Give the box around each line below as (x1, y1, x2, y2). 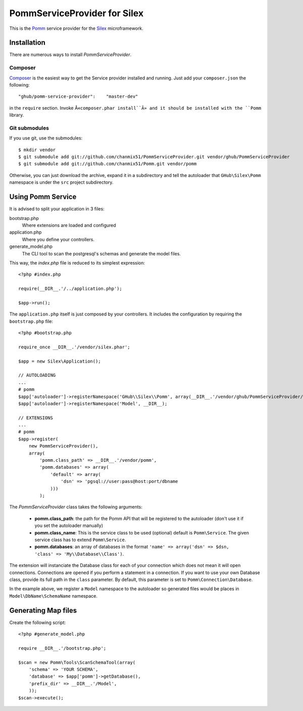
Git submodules (9, 124, 49, 131)
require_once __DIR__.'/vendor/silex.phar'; (18, 344, 131, 350)
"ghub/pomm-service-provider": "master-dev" (18, 94, 138, 100)
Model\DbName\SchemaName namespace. (9, 593, 98, 599)
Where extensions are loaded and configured (22, 222, 116, 228)
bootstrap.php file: (9, 318, 53, 324)
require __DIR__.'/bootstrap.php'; (18, 645, 107, 651)
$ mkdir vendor (18, 147, 56, 153)
